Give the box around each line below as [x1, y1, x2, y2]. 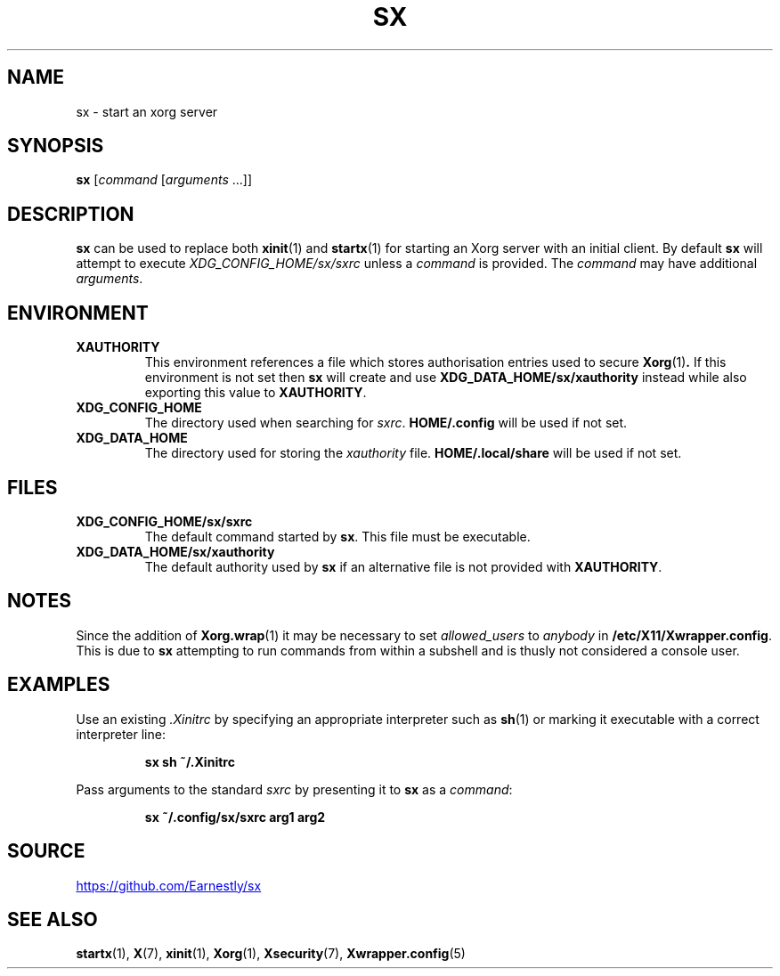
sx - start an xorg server [76, 103, 218, 119]
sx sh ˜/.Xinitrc [144, 753, 235, 769]
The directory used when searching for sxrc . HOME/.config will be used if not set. [144, 415, 628, 431]
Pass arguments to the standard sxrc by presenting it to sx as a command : [76, 781, 513, 797]
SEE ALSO [7, 907, 98, 931]
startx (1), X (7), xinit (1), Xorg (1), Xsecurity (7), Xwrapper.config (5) [76, 946, 466, 962]
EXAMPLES [7, 673, 110, 696]
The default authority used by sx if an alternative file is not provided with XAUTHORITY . [144, 558, 662, 574]
